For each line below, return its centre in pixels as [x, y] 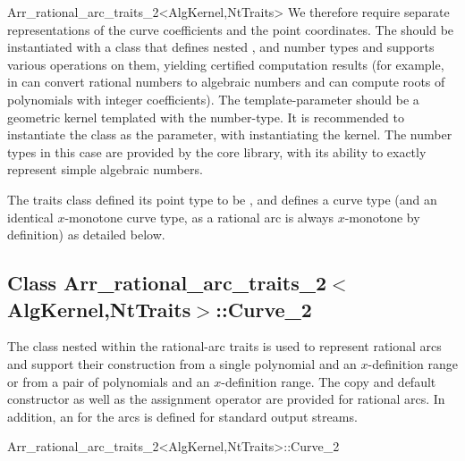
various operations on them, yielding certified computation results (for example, [226, 64]
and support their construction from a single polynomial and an [182, 363]
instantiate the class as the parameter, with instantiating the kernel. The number [230, 134]
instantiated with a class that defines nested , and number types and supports [221, 47]
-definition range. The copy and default [329, 381]
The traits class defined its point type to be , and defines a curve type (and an [222, 199]
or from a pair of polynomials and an [109, 381]
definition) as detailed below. [86, 235]
